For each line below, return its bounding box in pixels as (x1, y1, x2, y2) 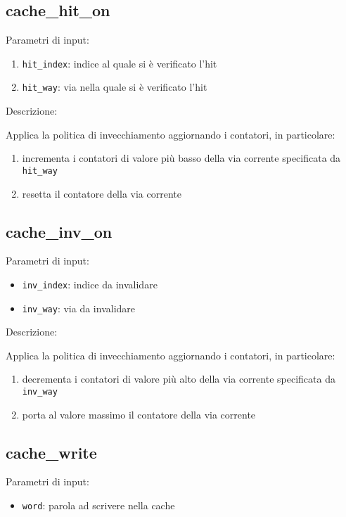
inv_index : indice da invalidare (22, 276, 158, 291)
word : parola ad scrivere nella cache (22, 498, 175, 513)
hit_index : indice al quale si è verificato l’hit (22, 56, 217, 70)
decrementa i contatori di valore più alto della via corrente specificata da (22, 371, 335, 386)
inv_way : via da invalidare (22, 300, 136, 315)
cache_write (6, 441, 97, 463)
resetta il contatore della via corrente (22, 186, 181, 200)
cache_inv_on (6, 220, 113, 242)
